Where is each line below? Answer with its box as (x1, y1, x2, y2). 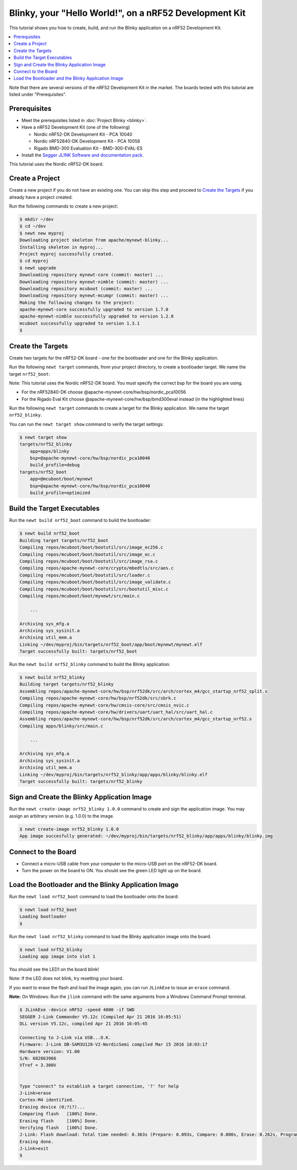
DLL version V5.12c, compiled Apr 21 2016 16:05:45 (19, 1021, 148, 1027)
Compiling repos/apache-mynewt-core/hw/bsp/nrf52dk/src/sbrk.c (19, 695, 177, 701)
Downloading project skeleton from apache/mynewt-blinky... (19, 237, 169, 243)
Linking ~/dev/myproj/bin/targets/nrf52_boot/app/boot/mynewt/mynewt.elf (19, 642, 202, 647)
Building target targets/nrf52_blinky (19, 681, 114, 687)
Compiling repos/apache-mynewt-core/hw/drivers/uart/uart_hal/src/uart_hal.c (19, 709, 213, 715)
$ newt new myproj (19, 230, 64, 236)
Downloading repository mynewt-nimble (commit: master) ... (19, 279, 169, 284)
